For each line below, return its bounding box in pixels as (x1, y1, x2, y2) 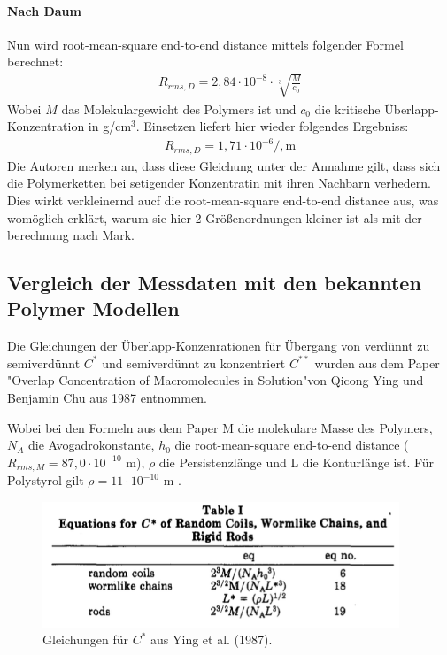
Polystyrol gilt (7, 471, 84, 489)
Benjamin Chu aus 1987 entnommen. (7, 389, 207, 407)
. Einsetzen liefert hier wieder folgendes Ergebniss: (135, 117, 409, 135)
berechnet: (7, 52, 64, 71)
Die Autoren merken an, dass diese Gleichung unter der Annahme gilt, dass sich (7, 156, 441, 174)
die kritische (314, 99, 381, 118)
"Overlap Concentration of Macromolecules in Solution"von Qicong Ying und (7, 371, 424, 389)
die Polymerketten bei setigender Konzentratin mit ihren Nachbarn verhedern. (7, 173, 431, 192)
